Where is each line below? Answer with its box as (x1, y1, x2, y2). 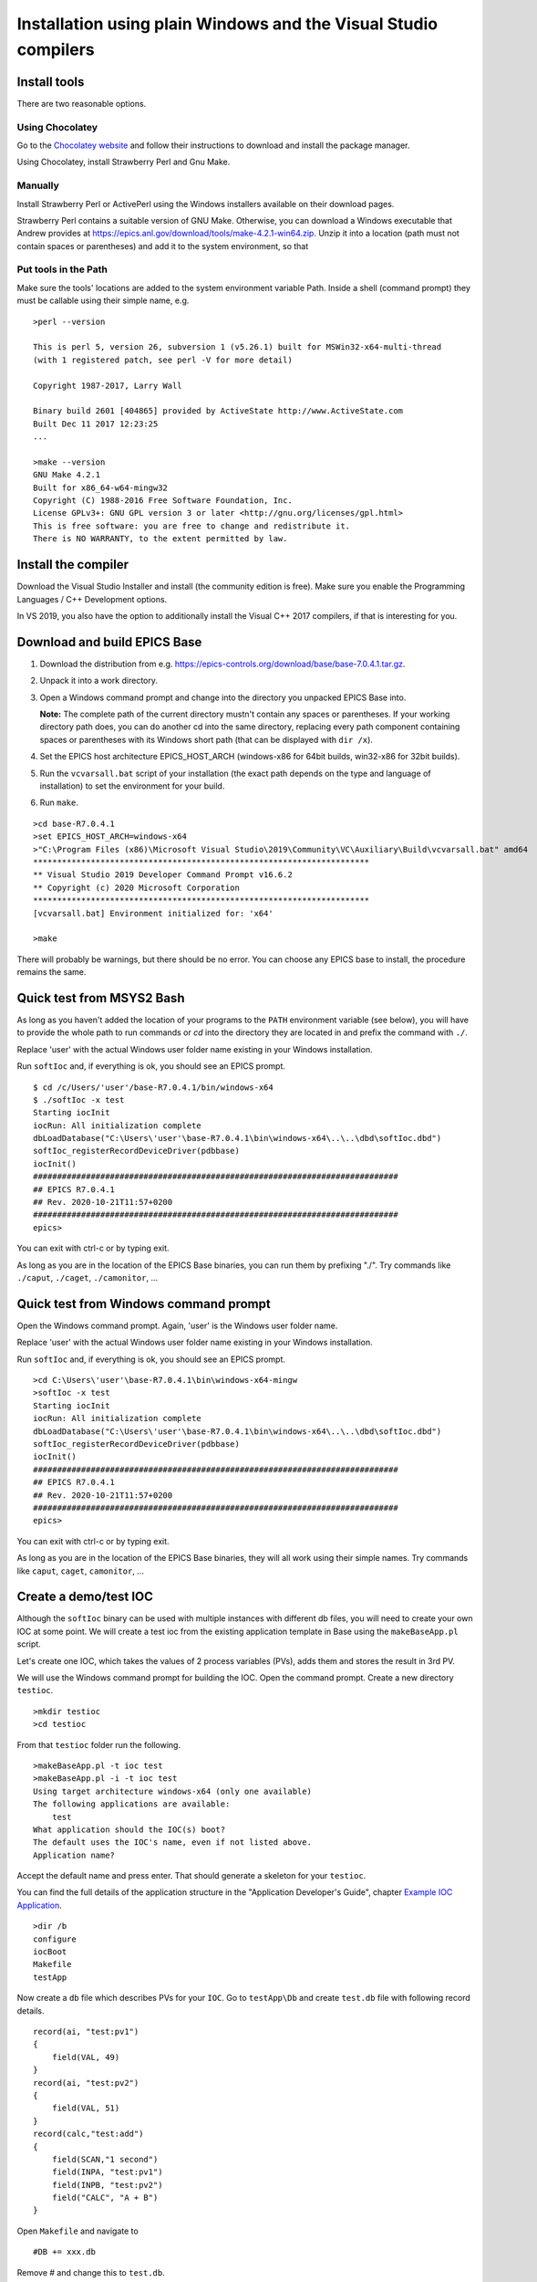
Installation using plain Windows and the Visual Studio (16, 14, 438, 34)
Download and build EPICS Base (16, 634, 202, 650)
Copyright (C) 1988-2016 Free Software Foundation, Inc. (33, 496, 294, 506)
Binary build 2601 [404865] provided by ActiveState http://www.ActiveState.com (33, 406, 404, 416)
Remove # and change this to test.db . (16, 2266, 166, 2277)
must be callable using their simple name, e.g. (16, 295, 190, 306)
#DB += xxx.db (33, 2246, 96, 2257)
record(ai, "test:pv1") (33, 2026, 139, 2036)
